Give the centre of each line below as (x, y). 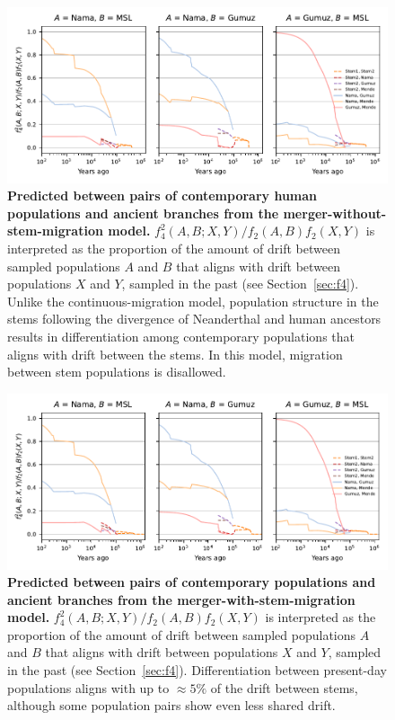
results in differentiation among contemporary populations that (181, 337)
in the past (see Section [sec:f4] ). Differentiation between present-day (197, 670)
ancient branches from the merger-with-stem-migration (181, 599)
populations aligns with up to (88, 687)
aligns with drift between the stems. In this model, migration (175, 354)
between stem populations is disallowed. (117, 372)
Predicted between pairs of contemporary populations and (192, 582)
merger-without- (335, 213)
